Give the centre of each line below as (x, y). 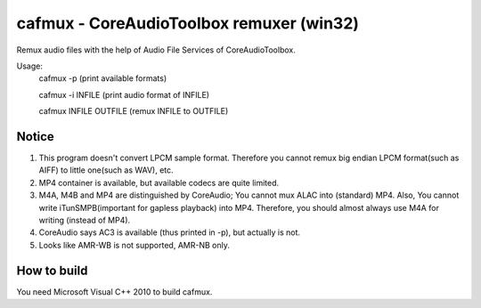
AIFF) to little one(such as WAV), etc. (106, 170)
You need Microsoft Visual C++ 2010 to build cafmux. (114, 292)
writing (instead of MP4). (85, 220)
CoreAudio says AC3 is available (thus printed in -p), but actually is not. (170, 232)
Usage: (30, 66)
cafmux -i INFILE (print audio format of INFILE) (124, 94)
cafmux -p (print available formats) (103, 78)
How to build (52, 270)
